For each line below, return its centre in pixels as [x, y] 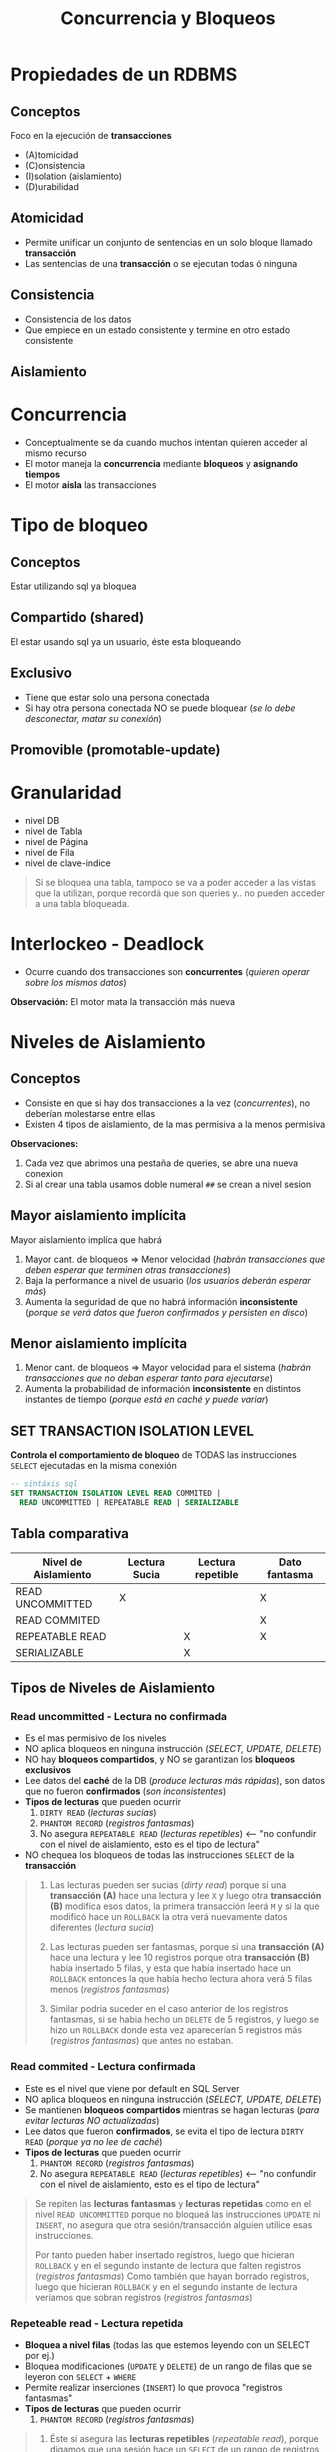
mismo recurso [55, 453]
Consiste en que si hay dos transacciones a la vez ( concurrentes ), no [167, 1103]
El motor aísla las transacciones [90, 484]
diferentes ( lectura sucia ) [102, 1928]
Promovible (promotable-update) [116, 749]
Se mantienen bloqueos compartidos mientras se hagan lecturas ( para [172, 2109]
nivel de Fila [49, 852]
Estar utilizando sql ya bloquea [73, 586]
